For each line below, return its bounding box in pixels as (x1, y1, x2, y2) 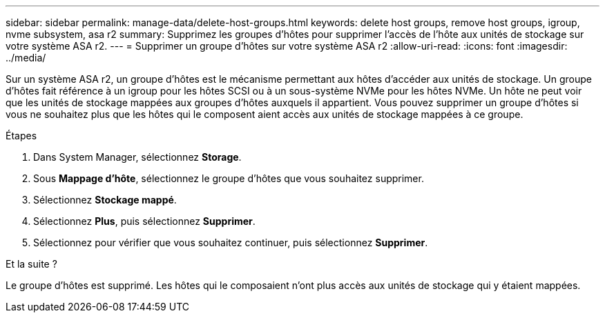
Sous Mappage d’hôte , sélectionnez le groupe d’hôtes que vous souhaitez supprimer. (33, 172, 424, 184)
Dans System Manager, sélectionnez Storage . (33, 151, 242, 163)
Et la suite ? (6, 258, 57, 270)
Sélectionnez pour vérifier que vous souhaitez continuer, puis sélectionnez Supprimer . (33, 237, 428, 248)
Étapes (6, 130, 37, 141)
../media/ (6, 52, 46, 63)
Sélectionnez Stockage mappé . (33, 194, 177, 206)
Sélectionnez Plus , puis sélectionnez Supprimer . (33, 215, 256, 227)
